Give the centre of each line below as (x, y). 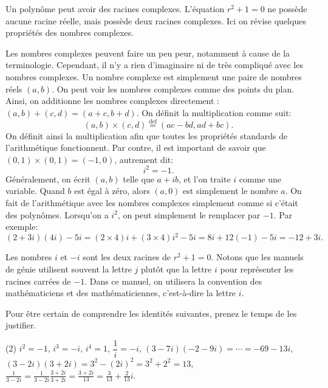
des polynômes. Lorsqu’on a (57, 214)
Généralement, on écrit (48, 178)
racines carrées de (38, 281)
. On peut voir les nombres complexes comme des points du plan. (173, 88)
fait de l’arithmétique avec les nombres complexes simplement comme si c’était (152, 203)
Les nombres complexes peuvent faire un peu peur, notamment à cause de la (148, 53)
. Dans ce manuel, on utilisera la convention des (173, 281)
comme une (260, 178)
